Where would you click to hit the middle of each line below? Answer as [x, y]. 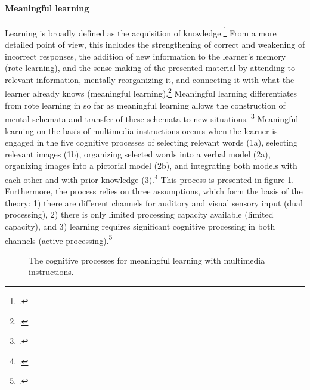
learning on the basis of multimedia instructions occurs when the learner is [141, 130]
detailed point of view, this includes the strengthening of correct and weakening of [155, 44]
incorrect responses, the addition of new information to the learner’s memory [145, 56]
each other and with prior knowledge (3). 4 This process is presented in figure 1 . [150, 178]
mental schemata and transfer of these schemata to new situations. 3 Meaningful [152, 118]
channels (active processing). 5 [59, 239]
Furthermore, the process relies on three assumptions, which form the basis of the [154, 191]
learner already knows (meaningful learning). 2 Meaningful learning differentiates [151, 92]
